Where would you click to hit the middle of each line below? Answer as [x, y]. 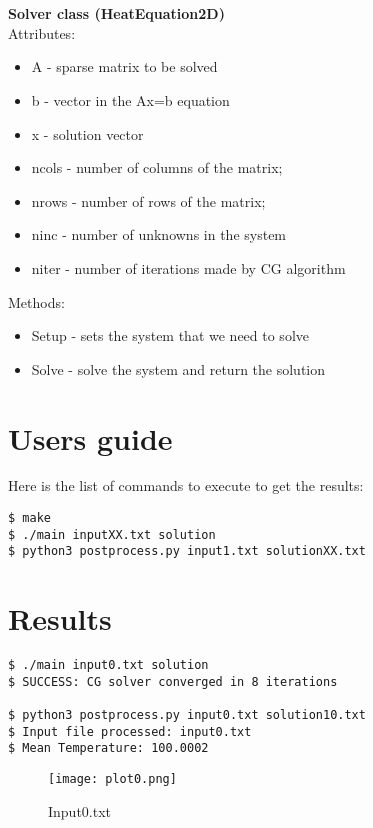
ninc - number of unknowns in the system [159, 234]
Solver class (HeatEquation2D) [116, 13]
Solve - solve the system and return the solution [178, 368]
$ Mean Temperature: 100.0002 [108, 748]
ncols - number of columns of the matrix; [157, 167]
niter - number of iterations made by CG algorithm [188, 267]
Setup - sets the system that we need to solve [170, 335]
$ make [29, 518]
